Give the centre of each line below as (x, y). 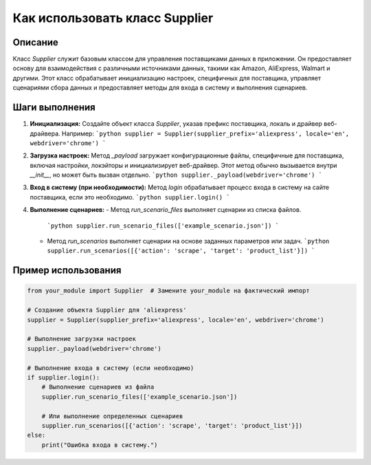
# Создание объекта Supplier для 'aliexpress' (107, 310)
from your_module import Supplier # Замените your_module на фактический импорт (169, 291)
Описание (35, 42)
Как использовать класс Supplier (113, 18)
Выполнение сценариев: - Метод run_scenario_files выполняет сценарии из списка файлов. (166, 210)
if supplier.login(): (64, 377)
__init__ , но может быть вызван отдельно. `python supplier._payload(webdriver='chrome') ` (176, 175)
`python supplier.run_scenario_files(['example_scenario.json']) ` (163, 226)
